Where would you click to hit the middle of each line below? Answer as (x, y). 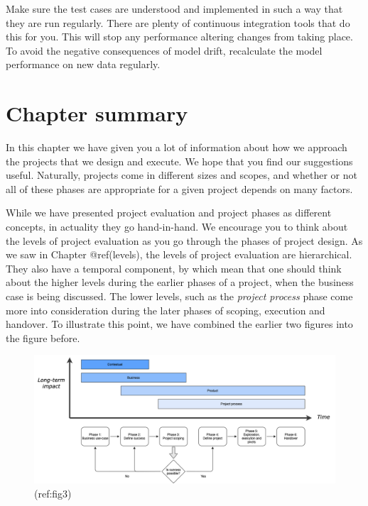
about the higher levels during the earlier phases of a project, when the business (180, 282)
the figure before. (43, 337)
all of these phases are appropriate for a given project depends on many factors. (179, 188)
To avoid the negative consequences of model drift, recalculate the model (164, 50)
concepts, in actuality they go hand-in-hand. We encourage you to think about (177, 227)
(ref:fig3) (53, 493)
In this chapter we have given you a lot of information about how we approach (177, 147)
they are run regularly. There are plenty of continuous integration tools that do (178, 22)
